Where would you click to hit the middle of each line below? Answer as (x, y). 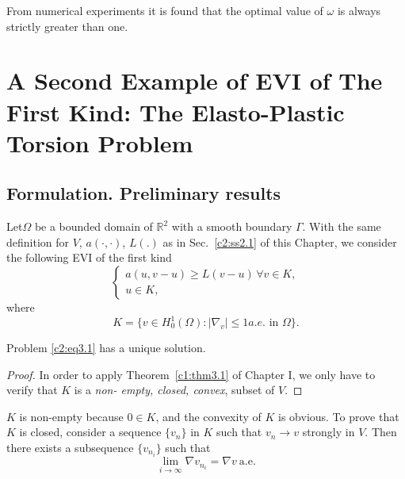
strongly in (329, 432)
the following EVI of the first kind (89, 257)
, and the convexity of (208, 416)
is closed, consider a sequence (90, 432)
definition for (38, 241)
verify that (32, 390)
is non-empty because (71, 416)
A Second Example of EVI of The (195, 80)
